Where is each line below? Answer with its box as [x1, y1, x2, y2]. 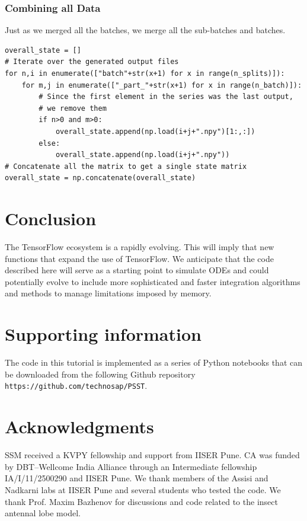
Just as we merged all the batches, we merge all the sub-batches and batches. [5, 24, 286, 36]
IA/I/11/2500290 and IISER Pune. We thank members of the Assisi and [5, 472, 268, 484]
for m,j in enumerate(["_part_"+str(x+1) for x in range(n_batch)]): [21, 81, 302, 90]
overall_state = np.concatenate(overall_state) [5, 174, 196, 183]
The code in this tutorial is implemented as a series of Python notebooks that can [5, 356, 302, 369]
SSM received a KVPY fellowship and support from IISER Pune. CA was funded [5, 449, 300, 461]
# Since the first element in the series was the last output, [39, 92, 293, 101]
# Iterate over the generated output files [5, 57, 179, 66]
